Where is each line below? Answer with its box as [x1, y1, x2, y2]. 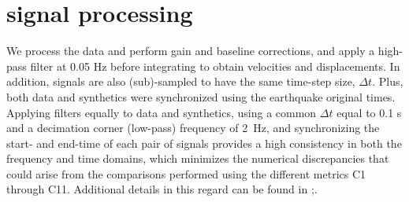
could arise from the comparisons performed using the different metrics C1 [6, 165, 366, 182]
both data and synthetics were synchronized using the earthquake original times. [6, 88, 396, 105]
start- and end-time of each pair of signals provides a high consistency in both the [6, 134, 402, 151]
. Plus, [372, 73, 403, 90]
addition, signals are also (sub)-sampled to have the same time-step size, [6, 73, 355, 90]
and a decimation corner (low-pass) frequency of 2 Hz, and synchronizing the [6, 119, 380, 136]
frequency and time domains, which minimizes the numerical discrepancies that [6, 150, 389, 167]
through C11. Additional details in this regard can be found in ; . [6, 181, 318, 197]
